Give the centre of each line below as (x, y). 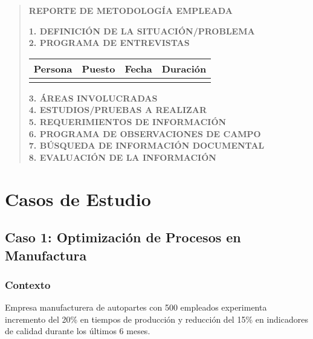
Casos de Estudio (78, 199)
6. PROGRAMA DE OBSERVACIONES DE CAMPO (145, 133)
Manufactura (46, 255)
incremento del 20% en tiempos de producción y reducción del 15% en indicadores (156, 319)
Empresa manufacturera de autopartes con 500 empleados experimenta (136, 307)
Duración (184, 68)
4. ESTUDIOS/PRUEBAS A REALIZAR (118, 110)
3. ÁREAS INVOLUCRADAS (93, 98)
